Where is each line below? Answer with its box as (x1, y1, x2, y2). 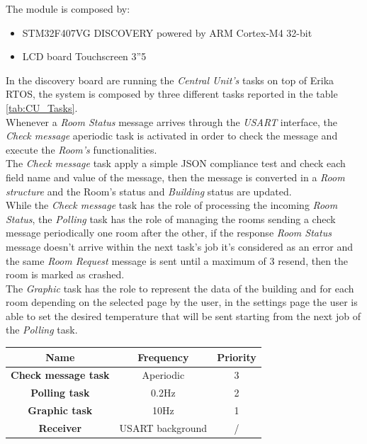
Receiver (38, 420, 82, 435)
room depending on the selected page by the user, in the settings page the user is (6, 295, 358, 309)
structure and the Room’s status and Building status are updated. (6, 183, 292, 198)
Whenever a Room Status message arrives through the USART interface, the (6, 114, 337, 129)
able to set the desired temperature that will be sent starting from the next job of (6, 308, 361, 323)
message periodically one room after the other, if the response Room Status (6, 225, 332, 240)
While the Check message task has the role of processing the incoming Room (6, 198, 338, 212)
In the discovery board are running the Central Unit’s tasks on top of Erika (6, 72, 334, 87)
